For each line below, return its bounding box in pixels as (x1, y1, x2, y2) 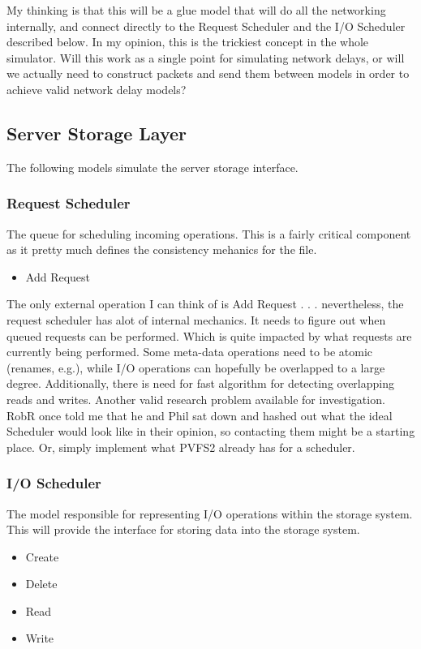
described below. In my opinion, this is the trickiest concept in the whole (6, 33, 369, 50)
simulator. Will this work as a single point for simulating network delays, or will (6, 49, 405, 66)
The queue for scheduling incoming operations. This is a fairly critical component (6, 225, 411, 242)
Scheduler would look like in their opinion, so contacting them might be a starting (6, 423, 415, 440)
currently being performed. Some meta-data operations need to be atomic (6, 343, 372, 360)
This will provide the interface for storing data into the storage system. (6, 521, 360, 538)
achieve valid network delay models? (6, 80, 187, 97)
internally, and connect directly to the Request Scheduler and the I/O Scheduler (6, 17, 406, 34)
